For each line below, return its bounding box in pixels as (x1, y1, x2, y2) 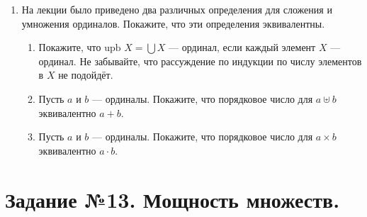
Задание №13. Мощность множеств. (5, 184, 340, 213)
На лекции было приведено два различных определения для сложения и (21, 2, 332, 16)
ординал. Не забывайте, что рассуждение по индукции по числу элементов (38, 53, 362, 68)
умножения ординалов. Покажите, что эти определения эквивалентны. (21, 16, 325, 30)
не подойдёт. (58, 67, 113, 82)
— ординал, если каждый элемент (169, 40, 316, 55)
